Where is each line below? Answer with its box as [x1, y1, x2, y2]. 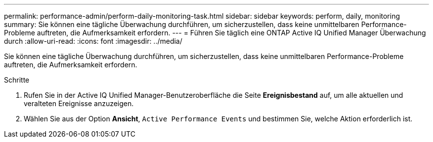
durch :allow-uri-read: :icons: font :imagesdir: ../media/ [4, 37, 182, 45]
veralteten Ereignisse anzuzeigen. [24, 99, 134, 108]
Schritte [4, 76, 30, 84]
